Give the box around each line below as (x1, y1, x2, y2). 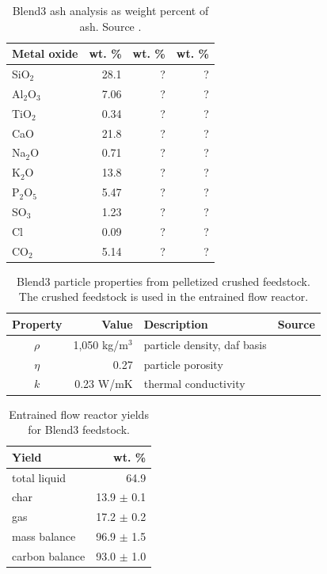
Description (143, 315, 208, 332)
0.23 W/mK (74, 375, 133, 392)
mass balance (12, 528, 76, 545)
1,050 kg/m (73, 336, 129, 352)
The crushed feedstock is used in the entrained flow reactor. (18, 288, 309, 305)
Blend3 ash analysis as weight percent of (12, 2, 209, 18)
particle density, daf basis (143, 336, 267, 352)
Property (12, 315, 63, 332)
